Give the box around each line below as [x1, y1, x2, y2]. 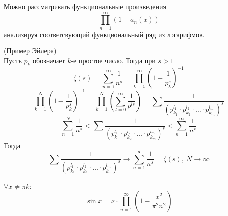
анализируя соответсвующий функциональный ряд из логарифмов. [4, 29, 205, 39]
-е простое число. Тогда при [71, 55, 156, 65]
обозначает [33, 55, 65, 65]
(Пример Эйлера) [4, 45, 57, 56]
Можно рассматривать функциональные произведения [4, 1, 166, 11]
